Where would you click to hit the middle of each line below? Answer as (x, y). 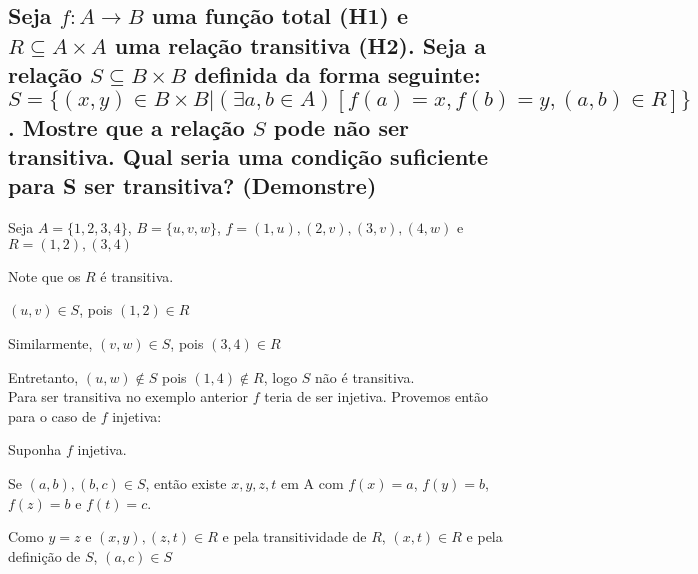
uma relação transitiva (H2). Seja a (300, 44)
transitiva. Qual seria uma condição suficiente (248, 155)
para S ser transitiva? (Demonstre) (192, 185)
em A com (312, 482)
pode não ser (341, 126)
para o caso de (52, 415)
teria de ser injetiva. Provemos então (376, 396)
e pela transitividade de (294, 536)
